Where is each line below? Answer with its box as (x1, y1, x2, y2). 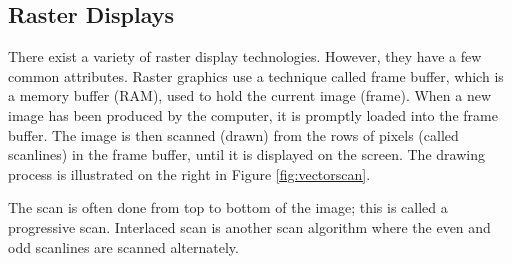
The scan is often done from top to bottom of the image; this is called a (8, 197, 448, 218)
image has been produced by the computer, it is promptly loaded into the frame (8, 104, 498, 125)
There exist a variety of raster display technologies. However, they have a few (8, 46, 482, 67)
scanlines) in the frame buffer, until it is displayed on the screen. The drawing (8, 144, 485, 165)
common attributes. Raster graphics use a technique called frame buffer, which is (8, 65, 504, 86)
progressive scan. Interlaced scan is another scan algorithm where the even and (8, 216, 491, 237)
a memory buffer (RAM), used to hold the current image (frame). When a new (8, 85, 492, 106)
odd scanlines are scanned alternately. (8, 236, 239, 257)
